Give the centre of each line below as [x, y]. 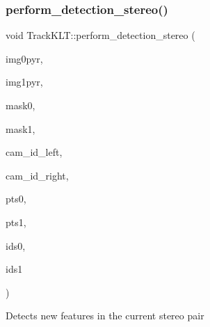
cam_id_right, [37, 175]
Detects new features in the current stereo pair [105, 316]
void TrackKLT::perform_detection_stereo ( [100, 35]
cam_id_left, [34, 152]
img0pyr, [24, 58]
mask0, [21, 105]
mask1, [21, 128]
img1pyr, [24, 82]
